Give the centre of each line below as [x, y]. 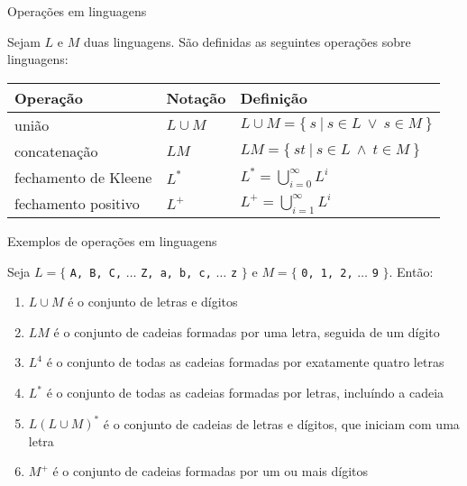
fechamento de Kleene [83, 177]
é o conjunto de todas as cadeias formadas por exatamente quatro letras [245, 362]
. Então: [411, 271]
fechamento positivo [77, 203]
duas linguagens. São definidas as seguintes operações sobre [247, 41]
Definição [274, 97]
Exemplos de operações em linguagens [112, 240]
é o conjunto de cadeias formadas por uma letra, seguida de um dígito [247, 331]
